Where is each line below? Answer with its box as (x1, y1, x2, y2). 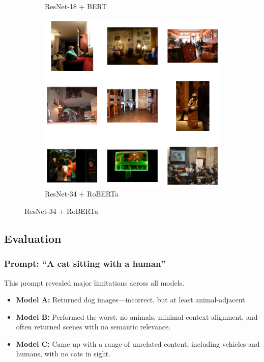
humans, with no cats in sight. (16, 348, 111, 359)
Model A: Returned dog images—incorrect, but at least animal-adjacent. (16, 294, 247, 305)
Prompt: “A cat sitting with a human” (4, 257, 166, 270)
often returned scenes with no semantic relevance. (16, 321, 171, 332)
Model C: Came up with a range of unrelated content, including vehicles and (16, 338, 260, 349)
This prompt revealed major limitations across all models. (4, 277, 185, 288)
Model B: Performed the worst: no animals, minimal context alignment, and (16, 311, 258, 322)
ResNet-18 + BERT (45, 1, 107, 11)
